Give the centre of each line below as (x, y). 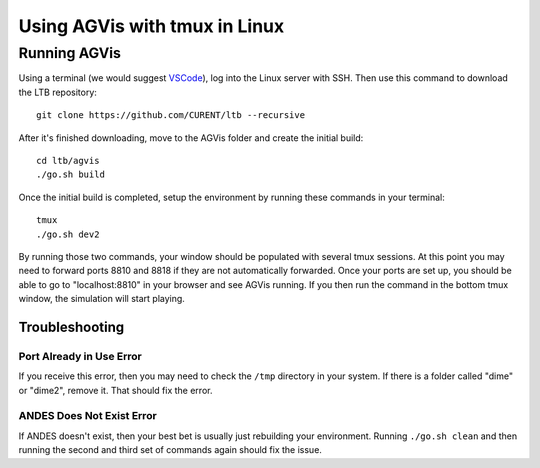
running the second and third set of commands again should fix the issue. (170, 450)
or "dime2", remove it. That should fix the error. (115, 390)
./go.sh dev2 (68, 234)
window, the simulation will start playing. (101, 299)
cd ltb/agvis (68, 160)
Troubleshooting (71, 326)
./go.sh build (70, 174)
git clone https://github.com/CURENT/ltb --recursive (170, 115)
